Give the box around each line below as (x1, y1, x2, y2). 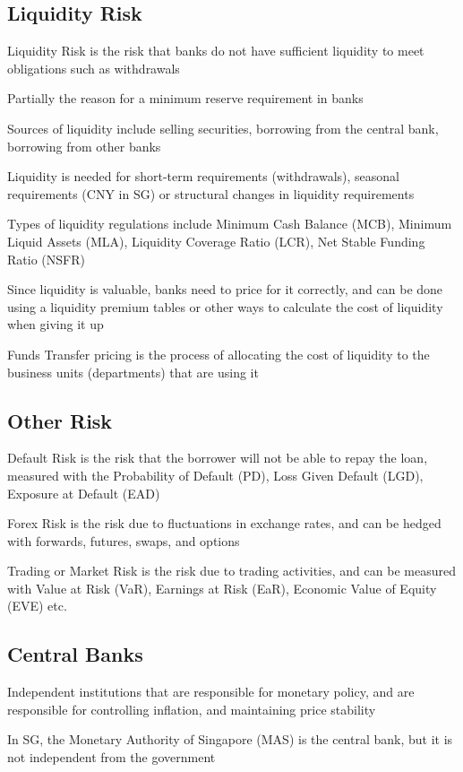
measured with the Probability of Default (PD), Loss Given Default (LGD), (7, 465, 424, 484)
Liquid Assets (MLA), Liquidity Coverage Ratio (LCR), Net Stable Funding (7, 231, 425, 250)
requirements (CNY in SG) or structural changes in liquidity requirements (7, 184, 415, 203)
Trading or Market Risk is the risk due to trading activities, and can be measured (7, 561, 456, 580)
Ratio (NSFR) (7, 249, 85, 268)
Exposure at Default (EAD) (7, 483, 160, 502)
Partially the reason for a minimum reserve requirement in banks (7, 89, 364, 108)
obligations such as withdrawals (7, 58, 180, 77)
